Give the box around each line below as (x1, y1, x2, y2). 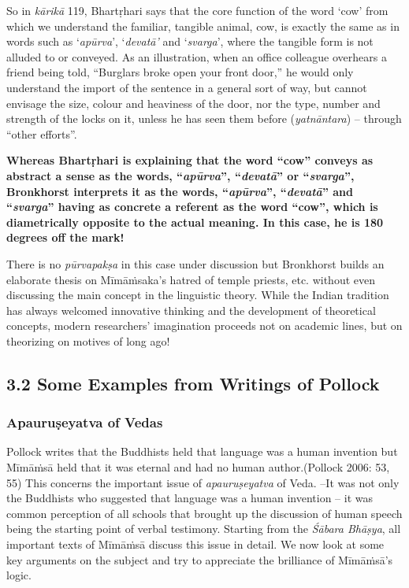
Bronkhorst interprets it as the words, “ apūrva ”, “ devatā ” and (6, 183, 353, 199)
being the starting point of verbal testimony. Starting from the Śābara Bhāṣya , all (6, 520, 401, 537)
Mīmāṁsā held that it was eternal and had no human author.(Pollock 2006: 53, (6, 459, 390, 475)
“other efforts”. (6, 125, 77, 142)
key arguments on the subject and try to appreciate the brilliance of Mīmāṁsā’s (6, 551, 393, 568)
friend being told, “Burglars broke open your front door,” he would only (6, 64, 354, 80)
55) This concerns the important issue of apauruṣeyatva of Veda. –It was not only (6, 474, 400, 490)
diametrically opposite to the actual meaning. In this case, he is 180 (6, 213, 384, 230)
